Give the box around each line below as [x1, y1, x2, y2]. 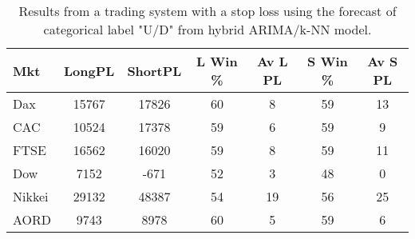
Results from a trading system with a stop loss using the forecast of [18, 2, 397, 20]
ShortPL [127, 61, 182, 80]
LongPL [64, 61, 115, 80]
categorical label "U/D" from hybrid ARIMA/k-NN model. [43, 20, 372, 38]
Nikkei [13, 187, 49, 205]
